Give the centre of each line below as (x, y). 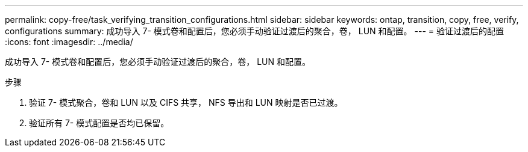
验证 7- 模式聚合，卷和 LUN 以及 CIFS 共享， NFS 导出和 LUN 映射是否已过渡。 (186, 102)
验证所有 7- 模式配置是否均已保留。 (99, 123)
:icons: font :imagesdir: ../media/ (69, 42)
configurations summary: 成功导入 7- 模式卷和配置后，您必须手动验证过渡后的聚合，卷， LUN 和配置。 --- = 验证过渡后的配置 (254, 31)
